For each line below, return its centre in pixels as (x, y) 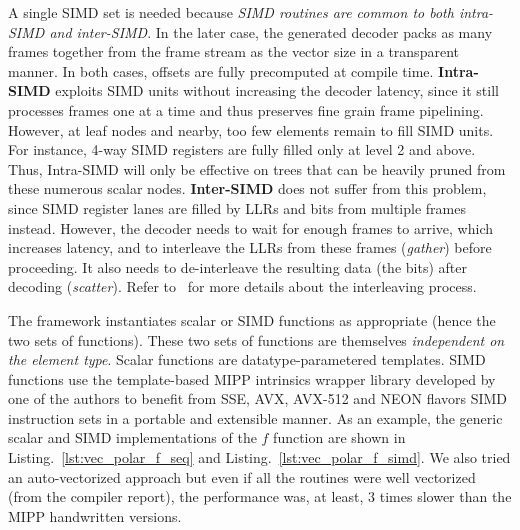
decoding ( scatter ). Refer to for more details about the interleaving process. (242, 286)
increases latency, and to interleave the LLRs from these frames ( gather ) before (250, 247)
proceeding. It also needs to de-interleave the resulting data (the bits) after (237, 266)
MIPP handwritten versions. (95, 515)
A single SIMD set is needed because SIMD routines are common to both (231, 12)
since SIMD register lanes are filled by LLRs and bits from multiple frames (237, 207)
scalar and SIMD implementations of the (132, 437)
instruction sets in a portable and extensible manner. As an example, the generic (255, 417)
